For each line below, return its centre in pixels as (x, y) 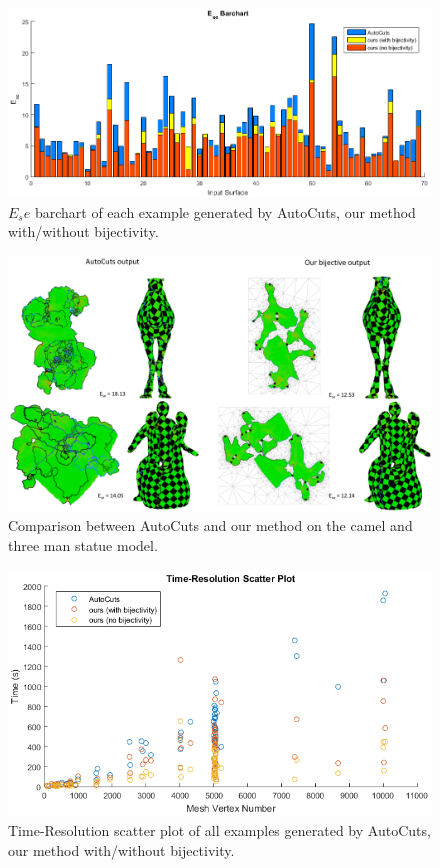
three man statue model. (83, 544)
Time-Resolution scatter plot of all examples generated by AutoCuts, (219, 829)
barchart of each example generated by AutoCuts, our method (225, 211)
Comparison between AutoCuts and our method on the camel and (210, 525)
